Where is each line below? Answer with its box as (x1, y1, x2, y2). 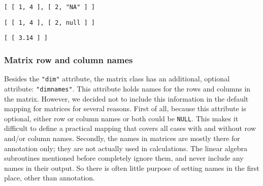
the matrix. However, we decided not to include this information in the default (4, 93, 249, 104)
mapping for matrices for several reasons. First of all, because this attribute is (4, 103, 246, 114)
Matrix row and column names (4, 53, 133, 66)
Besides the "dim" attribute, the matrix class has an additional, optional (4, 73, 230, 84)
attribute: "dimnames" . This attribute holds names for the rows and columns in (4, 83, 251, 94)
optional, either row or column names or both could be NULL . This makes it (4, 113, 239, 123)
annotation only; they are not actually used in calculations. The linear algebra (4, 143, 248, 153)
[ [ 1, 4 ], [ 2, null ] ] (4, 19, 95, 26)
